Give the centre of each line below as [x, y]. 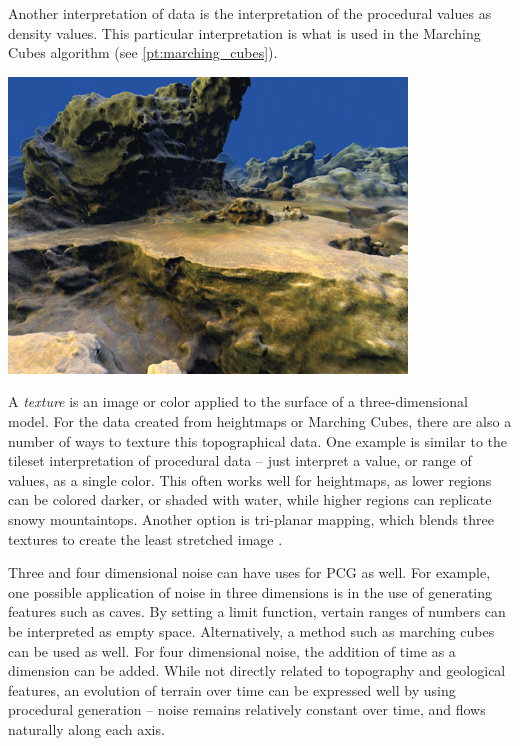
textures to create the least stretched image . [145, 538]
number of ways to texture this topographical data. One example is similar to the [258, 440]
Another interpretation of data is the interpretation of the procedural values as [250, 13]
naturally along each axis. [86, 728]
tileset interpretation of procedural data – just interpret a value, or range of [240, 460]
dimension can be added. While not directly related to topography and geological [257, 670]
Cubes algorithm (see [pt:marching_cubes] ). [143, 52]
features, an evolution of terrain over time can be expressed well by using [232, 689]
